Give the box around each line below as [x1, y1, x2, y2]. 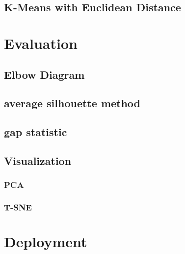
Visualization [4, 153, 72, 168]
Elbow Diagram [4, 67, 85, 82]
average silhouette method [4, 95, 141, 111]
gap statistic [4, 124, 67, 139]
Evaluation [4, 33, 78, 53]
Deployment [4, 231, 87, 252]
